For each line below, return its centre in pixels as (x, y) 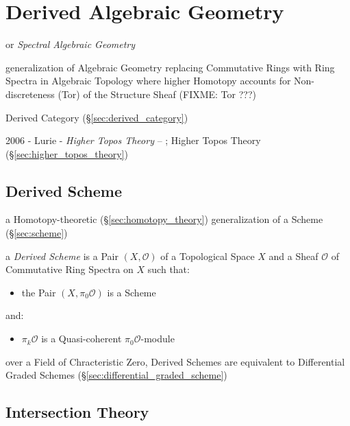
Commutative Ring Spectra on (70, 269)
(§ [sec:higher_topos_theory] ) (67, 153)
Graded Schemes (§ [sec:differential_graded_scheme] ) (116, 375)
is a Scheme (132, 292)
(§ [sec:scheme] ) (37, 233)
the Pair (39, 292)
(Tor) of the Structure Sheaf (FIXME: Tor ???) (157, 94)
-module (158, 339)
